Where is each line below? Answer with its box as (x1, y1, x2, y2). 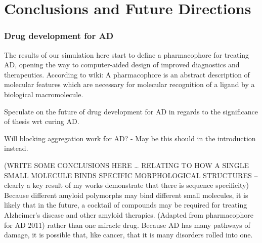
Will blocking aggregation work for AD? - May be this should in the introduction (4, 133, 256, 143)
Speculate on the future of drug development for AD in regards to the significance (4, 106, 258, 116)
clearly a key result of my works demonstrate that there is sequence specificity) (4, 180, 249, 190)
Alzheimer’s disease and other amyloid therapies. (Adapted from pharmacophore (4, 209, 253, 220)
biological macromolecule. (4, 89, 83, 99)
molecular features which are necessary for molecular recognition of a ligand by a (4, 79, 255, 90)
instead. (4, 143, 28, 153)
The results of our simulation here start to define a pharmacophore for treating (4, 49, 249, 60)
